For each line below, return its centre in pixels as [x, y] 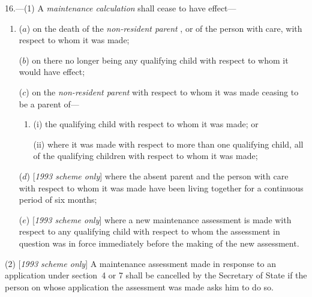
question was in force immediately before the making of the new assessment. [159, 243]
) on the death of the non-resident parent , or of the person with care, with [164, 28]
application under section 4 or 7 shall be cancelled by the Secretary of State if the [156, 275]
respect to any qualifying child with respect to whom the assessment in [149, 231]
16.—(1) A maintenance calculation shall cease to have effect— [121, 8]
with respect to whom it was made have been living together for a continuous [161, 187]
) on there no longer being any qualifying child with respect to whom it [157, 60]
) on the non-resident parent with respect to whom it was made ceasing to [162, 91]
